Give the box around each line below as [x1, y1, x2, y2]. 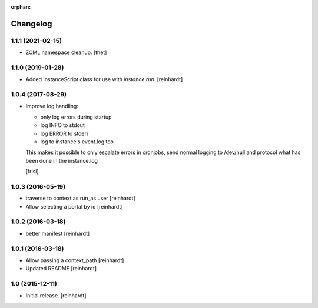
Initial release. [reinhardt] [25, 292, 87, 299]
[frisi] [25, 168, 39, 175]
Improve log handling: [25, 103, 79, 110]
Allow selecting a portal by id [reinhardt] [25, 203, 123, 210]
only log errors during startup [40, 113, 112, 120]
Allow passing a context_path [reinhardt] [25, 256, 124, 264]
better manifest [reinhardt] [25, 230, 90, 237]
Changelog [11, 18, 52, 29]
